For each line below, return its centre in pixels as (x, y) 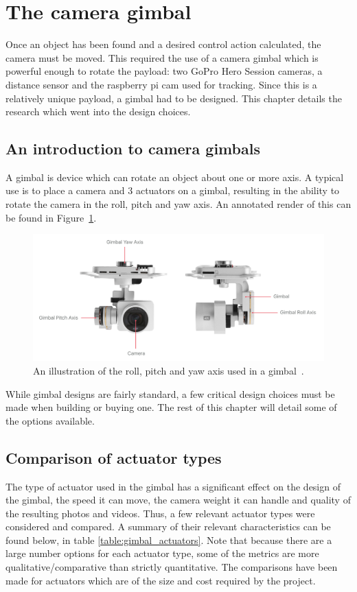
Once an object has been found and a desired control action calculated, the (163, 44)
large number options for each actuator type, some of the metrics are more (162, 553)
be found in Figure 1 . (51, 217)
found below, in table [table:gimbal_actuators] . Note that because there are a (169, 540)
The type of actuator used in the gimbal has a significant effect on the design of (173, 486)
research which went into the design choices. (98, 111)
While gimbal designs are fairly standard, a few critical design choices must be (170, 393)
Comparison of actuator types (114, 457)
